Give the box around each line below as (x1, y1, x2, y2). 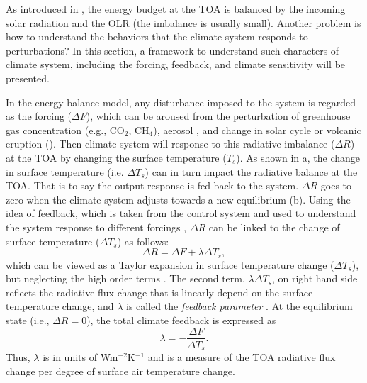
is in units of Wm (43, 350, 118, 365)
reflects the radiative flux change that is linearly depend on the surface (6, 284, 313, 299)
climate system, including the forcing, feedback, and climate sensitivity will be (6, 57, 346, 72)
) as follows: (117, 233, 169, 248)
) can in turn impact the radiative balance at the (145, 164, 358, 179)
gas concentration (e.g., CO (6, 122, 125, 137)
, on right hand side (271, 271, 358, 286)
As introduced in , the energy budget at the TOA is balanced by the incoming (6, 1, 346, 16)
